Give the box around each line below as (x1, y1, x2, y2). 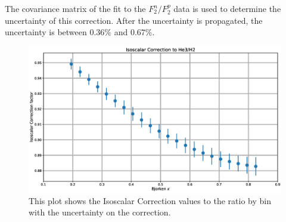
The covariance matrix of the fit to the (5, 2, 146, 14)
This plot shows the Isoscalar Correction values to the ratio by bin (29, 194, 271, 206)
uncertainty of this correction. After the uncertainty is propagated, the (5, 14, 263, 26)
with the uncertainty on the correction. (29, 206, 171, 218)
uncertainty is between (5, 26, 87, 38)
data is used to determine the (173, 2, 281, 14)
